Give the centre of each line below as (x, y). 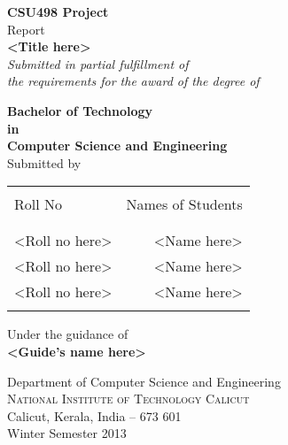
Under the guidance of (68, 334)
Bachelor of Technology (80, 110)
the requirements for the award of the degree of (133, 81)
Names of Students (184, 204)
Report (26, 29)
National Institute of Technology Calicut (128, 399)
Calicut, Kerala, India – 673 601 (94, 415)
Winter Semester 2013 (67, 433)
